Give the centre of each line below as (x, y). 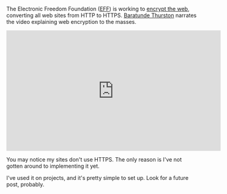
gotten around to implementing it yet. (53, 166)
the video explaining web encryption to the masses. (71, 22)
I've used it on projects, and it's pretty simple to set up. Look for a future (97, 178)
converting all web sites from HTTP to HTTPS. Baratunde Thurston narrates (102, 15)
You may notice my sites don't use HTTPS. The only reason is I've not (94, 159)
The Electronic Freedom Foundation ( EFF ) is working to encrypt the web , (98, 9)
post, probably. (25, 184)
